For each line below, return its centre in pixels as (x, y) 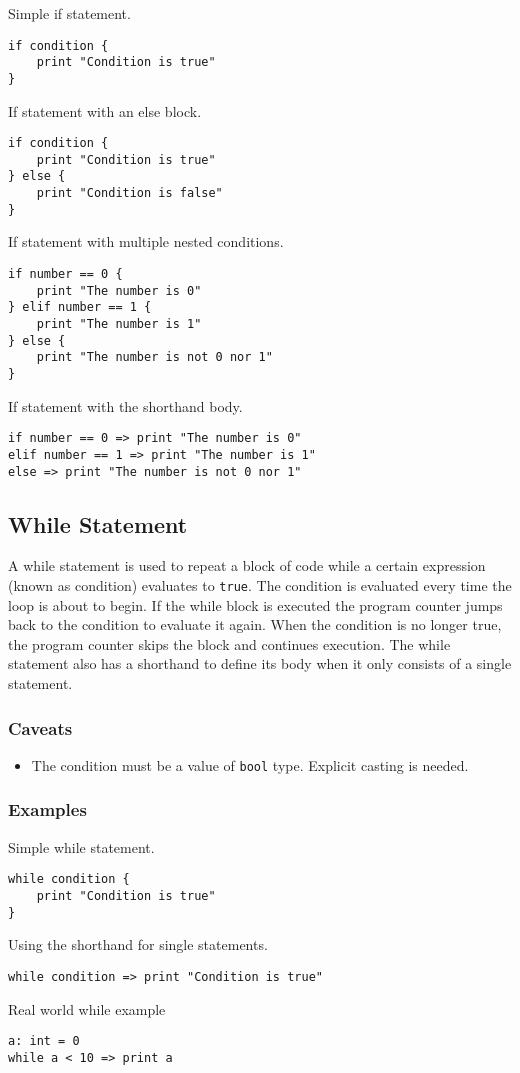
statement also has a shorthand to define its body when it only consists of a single (260, 663)
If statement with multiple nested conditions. (146, 241)
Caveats (40, 727)
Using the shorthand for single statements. (138, 944)
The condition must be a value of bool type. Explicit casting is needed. (250, 764)
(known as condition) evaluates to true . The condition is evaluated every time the (260, 584)
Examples (47, 809)
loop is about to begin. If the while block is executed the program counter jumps (255, 604)
